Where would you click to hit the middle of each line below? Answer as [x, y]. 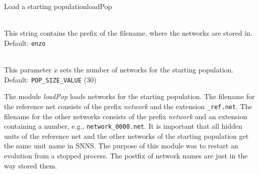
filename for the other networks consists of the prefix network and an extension [126, 116]
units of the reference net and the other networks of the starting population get [126, 136]
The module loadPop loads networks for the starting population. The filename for [129, 96]
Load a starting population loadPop [58, 6]
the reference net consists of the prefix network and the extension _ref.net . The [128, 106]
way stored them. [31, 165]
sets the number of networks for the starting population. [147, 70]
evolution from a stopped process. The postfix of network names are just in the [126, 155]
